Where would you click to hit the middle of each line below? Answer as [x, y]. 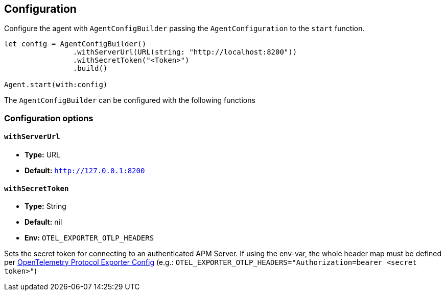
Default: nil [43, 222]
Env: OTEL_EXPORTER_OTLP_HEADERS [89, 238]
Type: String [45, 206]
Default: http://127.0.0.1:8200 [85, 171]
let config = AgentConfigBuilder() [75, 44]
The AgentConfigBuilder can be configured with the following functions [130, 100]
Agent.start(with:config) [56, 85]
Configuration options [49, 118]
